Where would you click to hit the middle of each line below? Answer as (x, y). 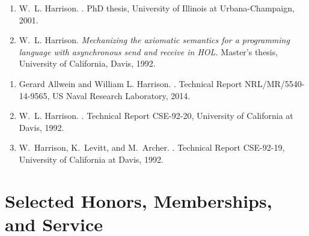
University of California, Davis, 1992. (87, 63)
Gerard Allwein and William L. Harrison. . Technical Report (130, 83)
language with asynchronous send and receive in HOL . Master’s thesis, (148, 51)
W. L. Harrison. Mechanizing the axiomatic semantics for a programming (154, 40)
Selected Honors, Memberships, (139, 200)
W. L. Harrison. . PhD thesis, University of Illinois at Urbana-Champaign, (157, 8)
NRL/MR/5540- (275, 83)
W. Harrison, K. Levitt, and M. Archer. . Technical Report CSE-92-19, (152, 147)
